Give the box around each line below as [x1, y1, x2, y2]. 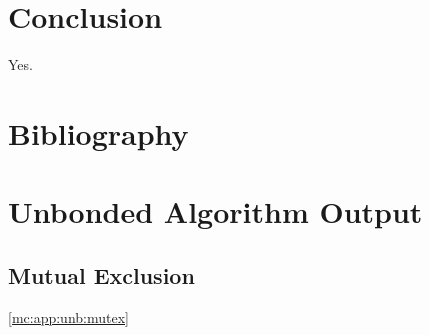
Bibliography [8, 112, 189, 153]
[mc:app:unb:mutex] [8, 306, 129, 327]
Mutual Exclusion [8, 259, 195, 290]
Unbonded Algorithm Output [8, 191, 423, 232]
